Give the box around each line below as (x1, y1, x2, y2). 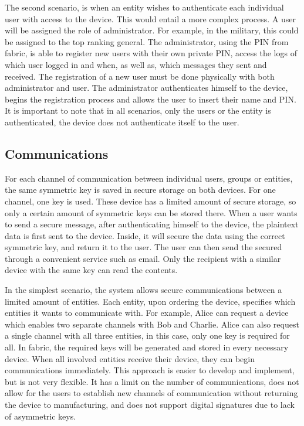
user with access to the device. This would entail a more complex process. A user (5, 12, 296, 25)
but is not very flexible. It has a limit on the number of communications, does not (5, 375, 299, 387)
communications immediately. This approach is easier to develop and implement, (5, 364, 295, 376)
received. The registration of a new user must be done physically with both (5, 70, 275, 82)
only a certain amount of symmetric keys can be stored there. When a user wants (5, 206, 298, 219)
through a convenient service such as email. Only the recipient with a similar (5, 252, 281, 264)
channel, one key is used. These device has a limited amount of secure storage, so (5, 195, 296, 207)
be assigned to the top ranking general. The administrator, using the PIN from (5, 35, 289, 47)
